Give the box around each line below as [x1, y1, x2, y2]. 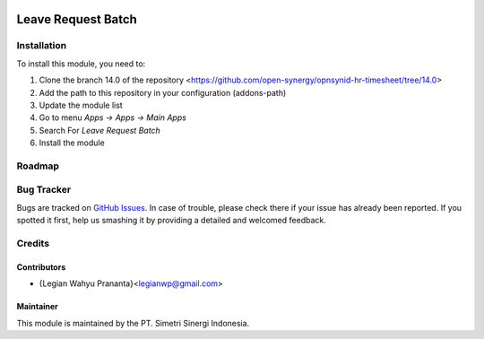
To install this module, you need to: [16, 58, 146, 69]
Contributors [16, 261, 66, 273]
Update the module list [39, 100, 123, 110]
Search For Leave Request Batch [39, 125, 160, 135]
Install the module [39, 137, 105, 148]
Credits [16, 237, 49, 249]
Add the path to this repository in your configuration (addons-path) [39, 87, 287, 98]
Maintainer [16, 301, 58, 312]
